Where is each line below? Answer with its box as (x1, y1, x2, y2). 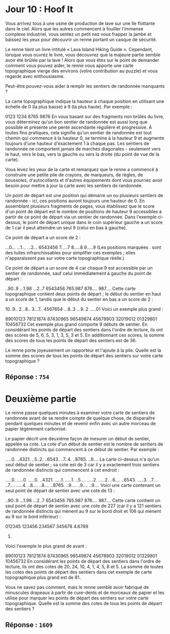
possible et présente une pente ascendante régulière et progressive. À (5, 124, 152, 130)
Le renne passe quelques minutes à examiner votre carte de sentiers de (5, 409, 155, 416)
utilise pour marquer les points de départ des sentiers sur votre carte (5, 595, 149, 601)
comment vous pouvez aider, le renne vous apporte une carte (5, 62, 134, 68)
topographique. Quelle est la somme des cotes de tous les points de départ (5, 601, 162, 607)
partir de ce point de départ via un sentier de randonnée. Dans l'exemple (5, 214, 157, 220)
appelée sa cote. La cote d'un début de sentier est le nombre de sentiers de (5, 441, 163, 447)
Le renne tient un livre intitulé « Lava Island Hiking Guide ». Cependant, (5, 46, 153, 52)
